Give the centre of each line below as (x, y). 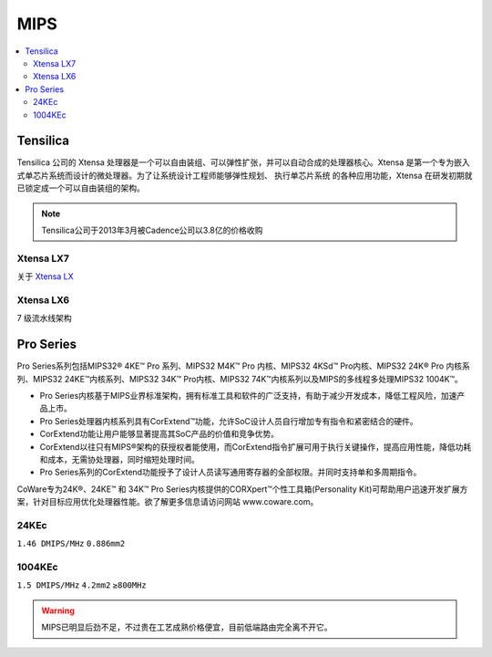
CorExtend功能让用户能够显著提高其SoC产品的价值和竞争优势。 (159, 434)
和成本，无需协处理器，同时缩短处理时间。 (119, 459)
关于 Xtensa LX (46, 276)
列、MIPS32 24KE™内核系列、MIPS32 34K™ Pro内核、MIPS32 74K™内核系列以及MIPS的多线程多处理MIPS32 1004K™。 (240, 379)
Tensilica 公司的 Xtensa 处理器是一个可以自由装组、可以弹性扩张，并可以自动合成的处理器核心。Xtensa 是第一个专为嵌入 (244, 162)
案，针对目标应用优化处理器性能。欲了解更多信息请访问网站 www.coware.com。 (168, 502)
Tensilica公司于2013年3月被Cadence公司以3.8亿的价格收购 (152, 230)
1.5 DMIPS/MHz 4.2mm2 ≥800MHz (82, 585)
